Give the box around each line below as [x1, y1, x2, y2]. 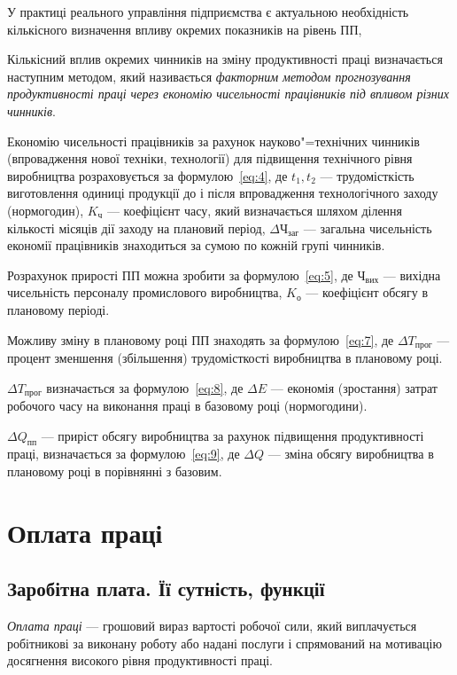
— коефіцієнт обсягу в [306, 283, 428, 302]
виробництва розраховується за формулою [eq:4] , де [7, 166, 288, 184]
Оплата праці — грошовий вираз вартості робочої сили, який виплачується [7, 616, 417, 635]
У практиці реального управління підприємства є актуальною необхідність [7, 3, 409, 20]
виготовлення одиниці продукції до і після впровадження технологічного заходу [7, 184, 438, 202]
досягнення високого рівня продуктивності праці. [7, 651, 273, 670]
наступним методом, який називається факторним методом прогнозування [7, 67, 411, 85]
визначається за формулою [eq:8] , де [46, 378, 244, 396]
